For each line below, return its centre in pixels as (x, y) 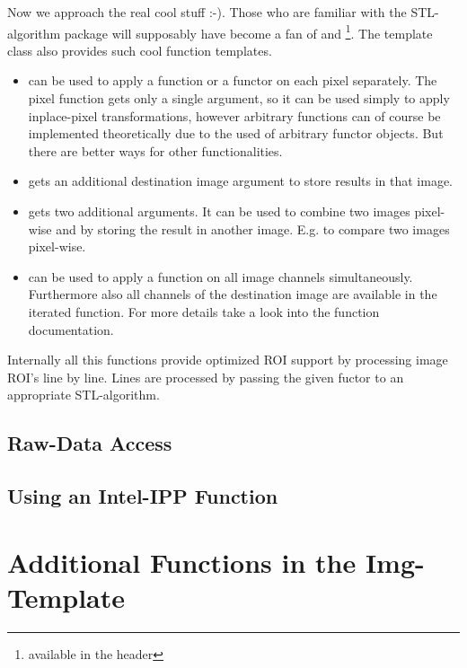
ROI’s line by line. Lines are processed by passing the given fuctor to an (206, 377)
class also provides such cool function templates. (140, 50)
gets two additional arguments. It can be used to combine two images (219, 211)
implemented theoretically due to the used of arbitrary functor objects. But (236, 133)
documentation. (71, 329)
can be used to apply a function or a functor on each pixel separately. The (233, 80)
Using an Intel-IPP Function (143, 496)
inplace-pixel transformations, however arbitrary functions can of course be (234, 115)
